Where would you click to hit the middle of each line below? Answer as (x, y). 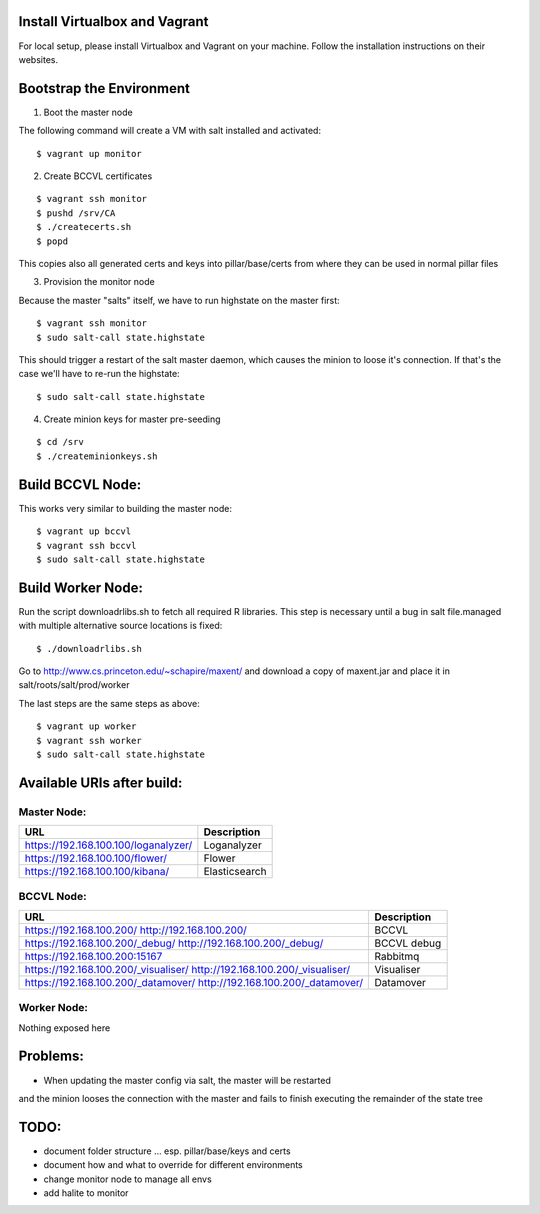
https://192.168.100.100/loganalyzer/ (108, 845)
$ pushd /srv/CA (76, 213)
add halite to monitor (86, 1192)
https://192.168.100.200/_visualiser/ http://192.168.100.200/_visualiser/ (187, 969)
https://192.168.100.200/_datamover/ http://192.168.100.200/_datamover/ (194, 982)
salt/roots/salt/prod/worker (74, 685)
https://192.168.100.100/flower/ (96, 858)
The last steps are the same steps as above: (109, 703)
